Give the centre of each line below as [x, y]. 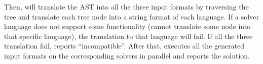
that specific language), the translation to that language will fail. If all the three [128, 36]
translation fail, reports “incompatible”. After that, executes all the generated [124, 46]
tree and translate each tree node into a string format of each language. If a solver [131, 16]
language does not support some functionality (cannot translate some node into [127, 26]
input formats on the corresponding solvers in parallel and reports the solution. [127, 55]
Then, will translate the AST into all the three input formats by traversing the [126, 6]
